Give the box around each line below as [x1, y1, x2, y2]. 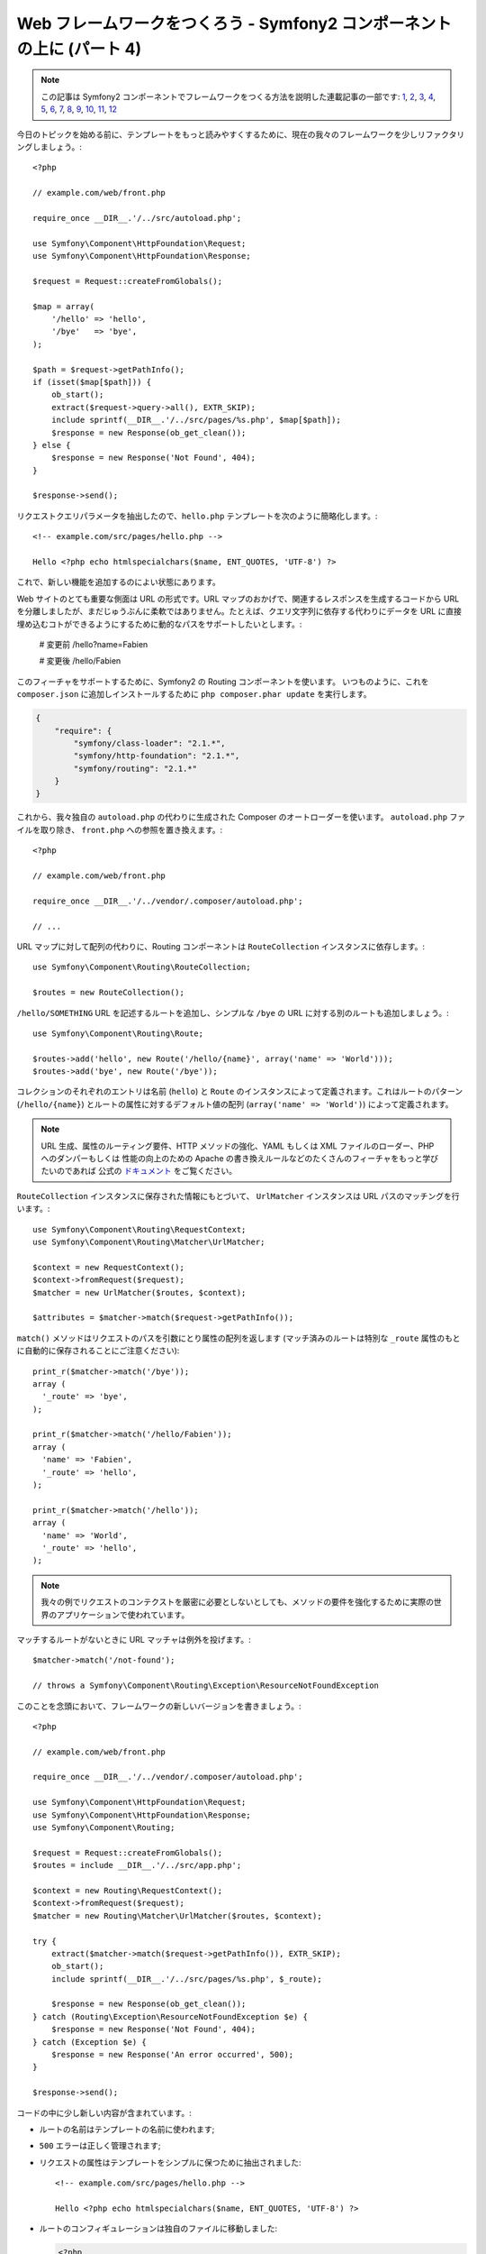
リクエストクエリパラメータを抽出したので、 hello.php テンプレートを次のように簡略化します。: [16, 510, 378, 521]
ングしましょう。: [16, 141, 83, 152]
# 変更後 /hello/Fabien [39, 655, 121, 666]
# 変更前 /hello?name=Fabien [39, 638, 148, 649]
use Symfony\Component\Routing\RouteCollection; [32, 962, 251, 973]
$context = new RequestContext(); [32, 1262, 184, 1272]
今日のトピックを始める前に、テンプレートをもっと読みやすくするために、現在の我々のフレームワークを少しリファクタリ [16, 129, 465, 140]
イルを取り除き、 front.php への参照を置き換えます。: [16, 824, 223, 835]
